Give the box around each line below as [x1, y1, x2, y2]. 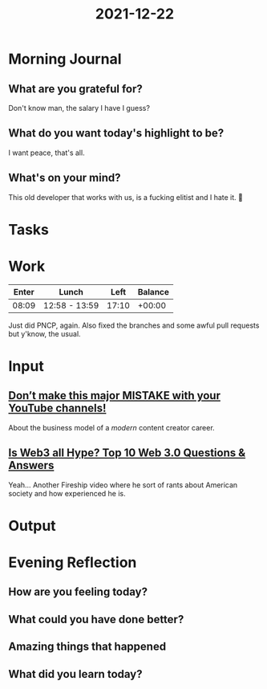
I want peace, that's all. [8, 148, 86, 157]
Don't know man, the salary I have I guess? [8, 104, 151, 112]
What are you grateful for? [8, 82, 143, 96]
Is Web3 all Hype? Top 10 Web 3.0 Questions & [8, 446, 246, 460]
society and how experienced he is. [8, 488, 126, 498]
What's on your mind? [8, 171, 122, 185]
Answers [8, 459, 55, 472]
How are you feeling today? [8, 585, 148, 599]
